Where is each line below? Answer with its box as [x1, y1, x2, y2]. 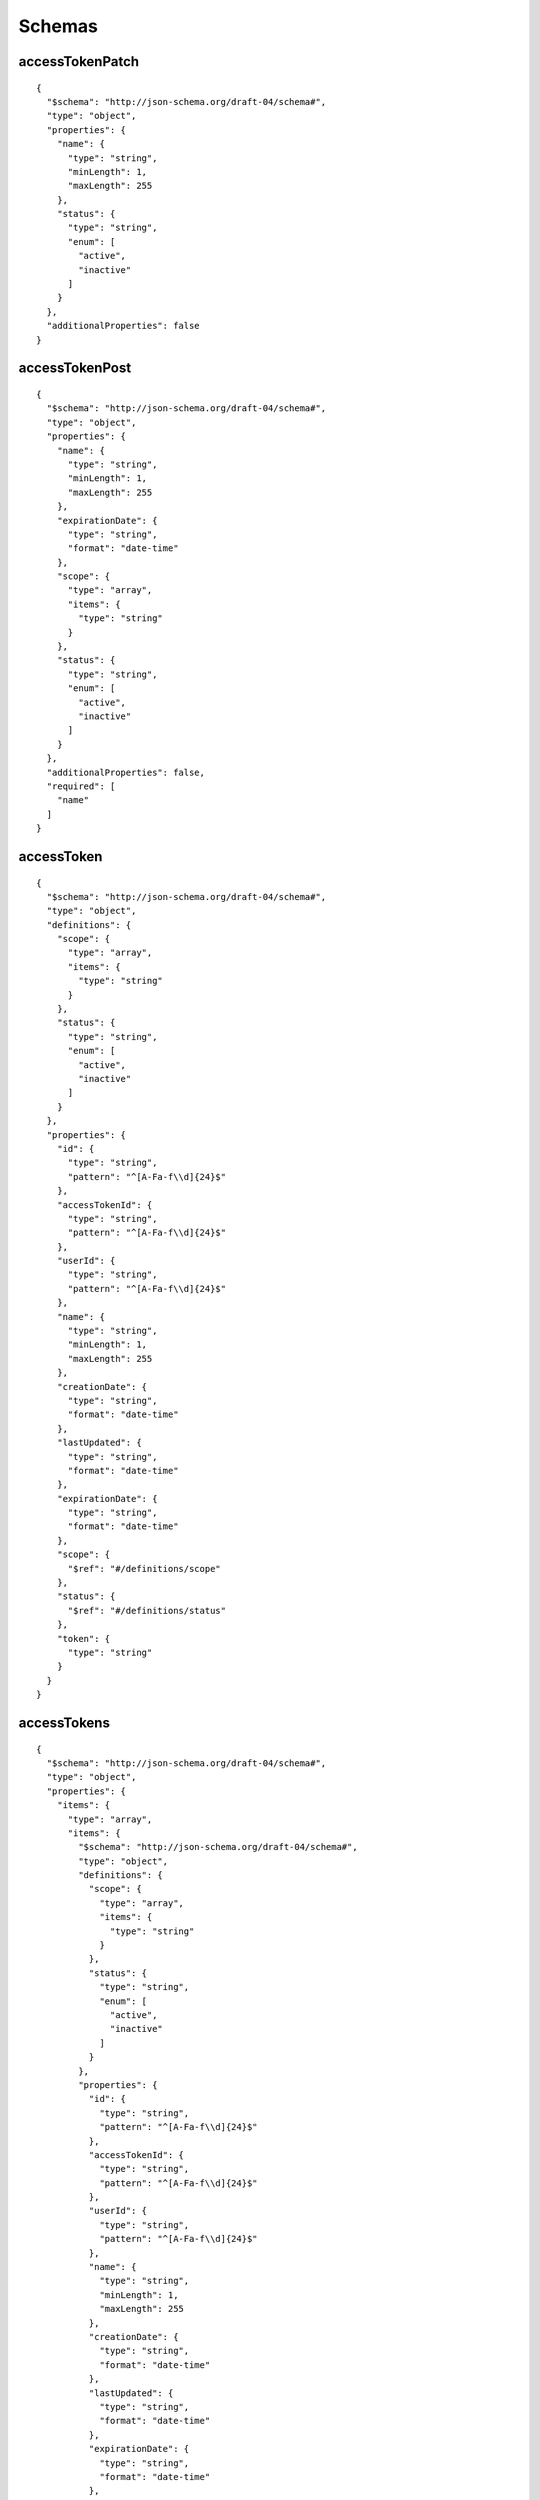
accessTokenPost [18, 360, 132, 377]
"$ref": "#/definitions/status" [67, 1605, 227, 1616]
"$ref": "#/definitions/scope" [67, 1563, 222, 1574]
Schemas [18, 15, 99, 37]
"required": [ [46, 780, 116, 792]
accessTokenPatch [18, 53, 140, 70]
